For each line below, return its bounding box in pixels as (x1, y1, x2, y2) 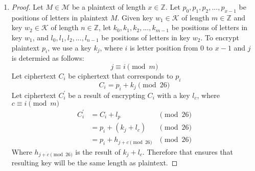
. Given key (117, 12, 153, 22)
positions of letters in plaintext (11, 12, 108, 22)
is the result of (75, 146, 121, 157)
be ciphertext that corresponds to (68, 70, 173, 81)
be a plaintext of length (72, 2, 146, 12)
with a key (157, 89, 190, 100)
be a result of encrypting (68, 89, 145, 100)
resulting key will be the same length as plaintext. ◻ (11, 157, 178, 168)
